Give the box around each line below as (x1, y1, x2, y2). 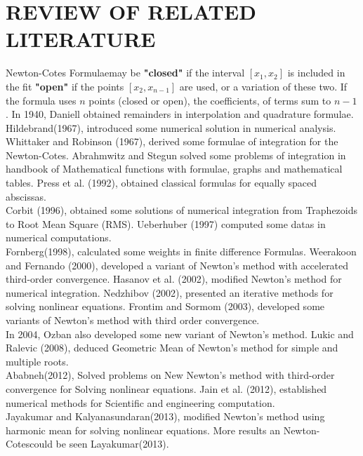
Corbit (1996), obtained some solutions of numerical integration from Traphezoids (6, 203, 358, 217)
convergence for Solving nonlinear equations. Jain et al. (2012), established (6, 381, 327, 396)
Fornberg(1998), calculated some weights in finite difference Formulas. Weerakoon (6, 244, 357, 259)
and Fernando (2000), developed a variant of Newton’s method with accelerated (6, 257, 349, 272)
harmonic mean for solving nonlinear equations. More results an (6, 422, 280, 437)
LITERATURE (6, 25, 156, 53)
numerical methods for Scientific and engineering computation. (6, 395, 275, 410)
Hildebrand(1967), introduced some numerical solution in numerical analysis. (6, 120, 336, 135)
